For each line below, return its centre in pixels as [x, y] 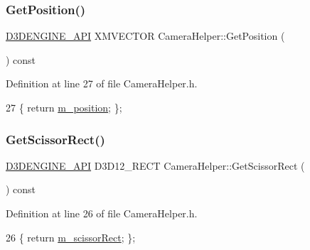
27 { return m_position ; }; [64, 107]
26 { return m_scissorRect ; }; [71, 237]
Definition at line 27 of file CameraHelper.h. [102, 83]
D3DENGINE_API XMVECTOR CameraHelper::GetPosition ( [145, 36]
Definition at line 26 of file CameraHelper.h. [102, 213]
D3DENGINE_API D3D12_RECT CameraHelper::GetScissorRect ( [155, 165]
